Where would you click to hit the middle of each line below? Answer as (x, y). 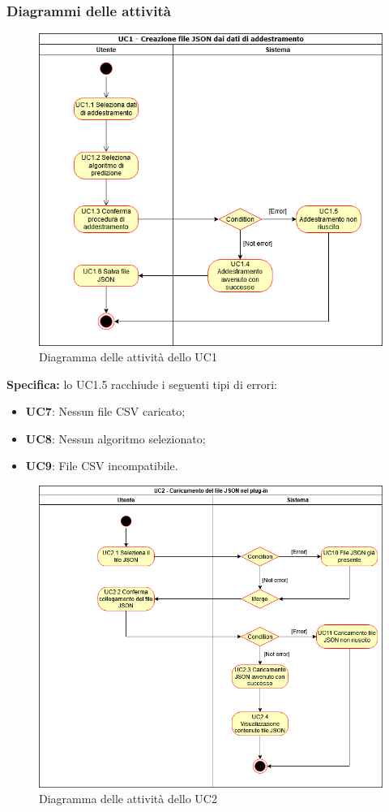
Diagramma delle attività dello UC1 (128, 357)
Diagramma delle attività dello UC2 (128, 799)
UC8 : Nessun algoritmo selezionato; (115, 438)
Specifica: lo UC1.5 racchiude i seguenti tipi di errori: (142, 384)
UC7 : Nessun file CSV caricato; (105, 411)
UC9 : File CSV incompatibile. (102, 466)
